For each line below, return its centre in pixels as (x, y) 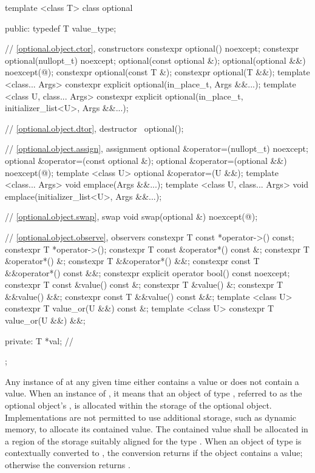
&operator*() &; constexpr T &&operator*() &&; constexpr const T (132, 261)
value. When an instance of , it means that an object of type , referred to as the (154, 393)
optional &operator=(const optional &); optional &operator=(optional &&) (146, 160)
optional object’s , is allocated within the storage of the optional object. (138, 405)
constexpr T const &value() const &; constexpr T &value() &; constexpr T (144, 284)
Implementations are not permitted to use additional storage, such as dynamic (151, 417)
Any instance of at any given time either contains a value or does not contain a (152, 381)
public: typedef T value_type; (61, 28)
